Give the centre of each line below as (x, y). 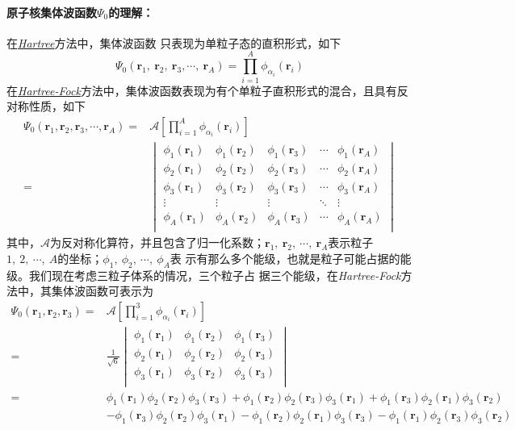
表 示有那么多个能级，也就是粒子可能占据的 (285, 258)
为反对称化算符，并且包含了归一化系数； (157, 242)
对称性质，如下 (46, 106)
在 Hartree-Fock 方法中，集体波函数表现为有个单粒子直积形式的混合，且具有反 (207, 90)
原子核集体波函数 (52, 12)
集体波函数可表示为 (102, 291)
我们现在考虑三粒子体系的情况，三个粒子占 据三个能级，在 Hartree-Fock (215, 275)
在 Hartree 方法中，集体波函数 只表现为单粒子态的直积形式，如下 (174, 42)
